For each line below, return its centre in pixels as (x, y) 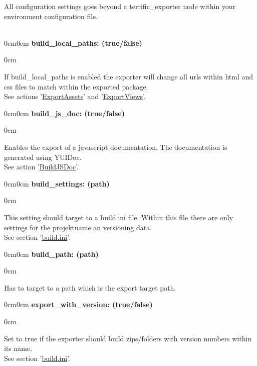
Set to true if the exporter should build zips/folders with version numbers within (128, 338)
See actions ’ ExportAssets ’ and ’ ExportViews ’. (75, 96)
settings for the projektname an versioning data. (78, 227)
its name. (18, 348)
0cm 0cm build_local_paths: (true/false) (73, 42)
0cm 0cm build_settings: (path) (57, 183)
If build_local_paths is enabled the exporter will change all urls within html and (129, 76)
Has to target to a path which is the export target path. (90, 287)
